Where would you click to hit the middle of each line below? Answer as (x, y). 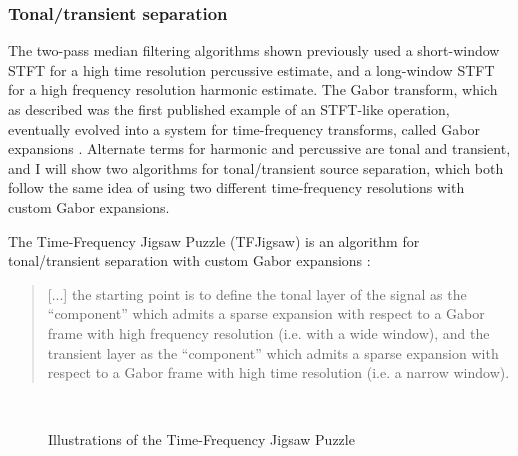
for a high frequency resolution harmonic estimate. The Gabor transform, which (253, 89)
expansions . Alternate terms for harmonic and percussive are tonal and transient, (259, 148)
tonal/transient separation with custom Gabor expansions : (189, 260)
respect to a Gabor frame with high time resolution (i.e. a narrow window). (278, 372)
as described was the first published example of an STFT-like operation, (229, 109)
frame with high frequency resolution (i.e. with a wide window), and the (268, 332)
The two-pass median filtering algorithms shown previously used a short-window (254, 50)
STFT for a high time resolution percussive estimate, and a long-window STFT (251, 69)
